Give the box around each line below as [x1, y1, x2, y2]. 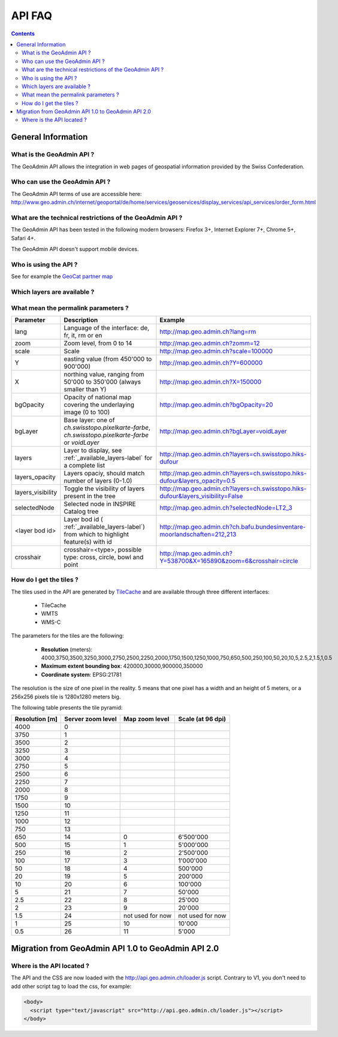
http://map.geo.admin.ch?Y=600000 [159, 358, 263, 367]
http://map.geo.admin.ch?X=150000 [159, 378, 262, 386]
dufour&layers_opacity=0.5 [159, 477, 236, 485]
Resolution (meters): [41, 646, 93, 653]
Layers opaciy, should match [64, 469, 145, 477]
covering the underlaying [64, 400, 135, 409]
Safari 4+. [11, 234, 36, 242]
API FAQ [11, 9, 52, 22]
